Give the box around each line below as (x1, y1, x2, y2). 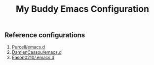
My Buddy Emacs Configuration (16, 3, 149, 15)
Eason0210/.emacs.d (11, 54, 55, 60)
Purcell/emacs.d (11, 44, 45, 50)
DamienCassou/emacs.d (11, 49, 62, 55)
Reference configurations (4, 31, 85, 40)
